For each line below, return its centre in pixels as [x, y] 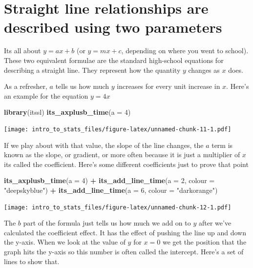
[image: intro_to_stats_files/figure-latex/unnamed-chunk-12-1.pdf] [118, 207]
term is [222, 145]
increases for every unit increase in [169, 86]
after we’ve [215, 223]
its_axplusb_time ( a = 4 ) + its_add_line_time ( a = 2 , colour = [109, 180]
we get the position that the [204, 242]
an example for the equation [46, 95]
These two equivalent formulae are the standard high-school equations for [114, 60]
